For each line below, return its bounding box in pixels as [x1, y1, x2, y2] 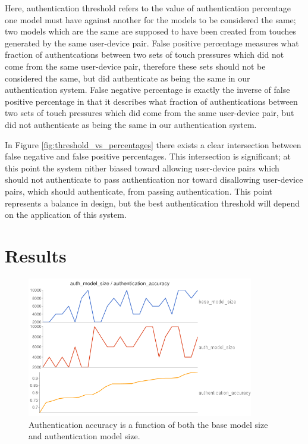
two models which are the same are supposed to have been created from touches [5, 25, 297, 37]
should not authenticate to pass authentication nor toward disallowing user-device [5, 173, 303, 186]
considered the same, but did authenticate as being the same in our [5, 71, 250, 84]
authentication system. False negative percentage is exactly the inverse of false [5, 83, 290, 96]
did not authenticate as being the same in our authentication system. [5, 118, 257, 130]
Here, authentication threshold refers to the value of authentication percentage [5, 2, 291, 14]
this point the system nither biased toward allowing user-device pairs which [5, 161, 279, 174]
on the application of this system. [5, 208, 127, 221]
